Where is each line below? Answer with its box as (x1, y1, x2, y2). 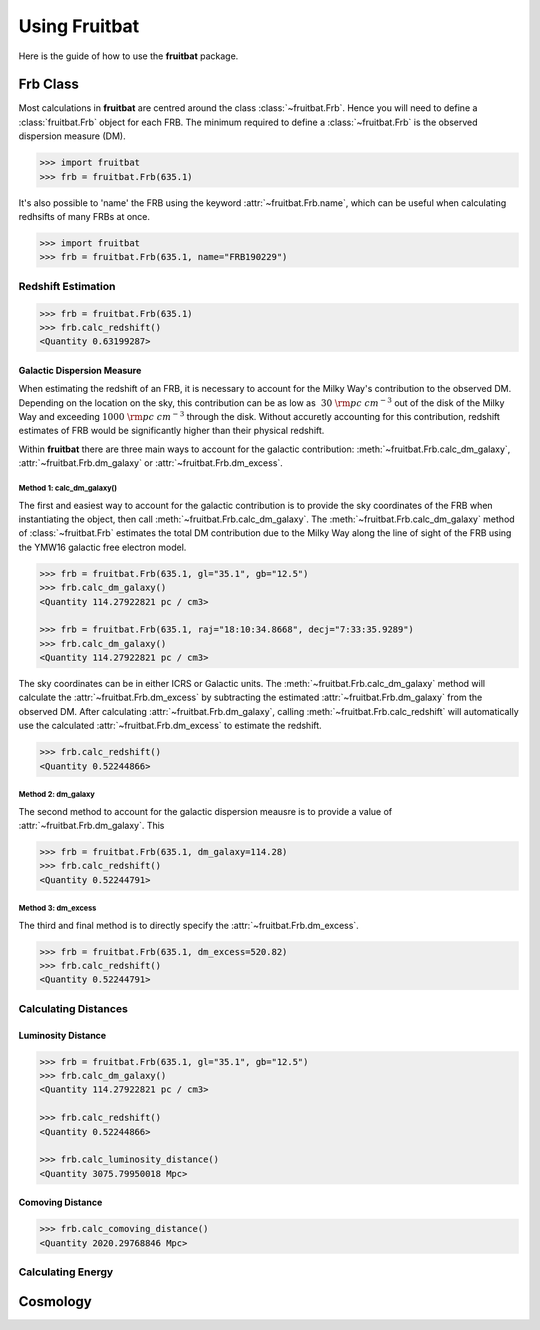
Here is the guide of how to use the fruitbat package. (18, 50, 239, 62)
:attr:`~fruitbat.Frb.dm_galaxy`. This (18, 819, 165, 831)
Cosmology (18, 1293, 92, 1310)
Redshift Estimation (18, 279, 116, 293)
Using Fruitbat (18, 15, 140, 37)
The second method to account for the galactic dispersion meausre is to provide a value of (18, 805, 393, 817)
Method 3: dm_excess (18, 903, 97, 914)
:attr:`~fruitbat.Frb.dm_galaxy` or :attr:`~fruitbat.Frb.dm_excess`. (18, 457, 284, 469)
